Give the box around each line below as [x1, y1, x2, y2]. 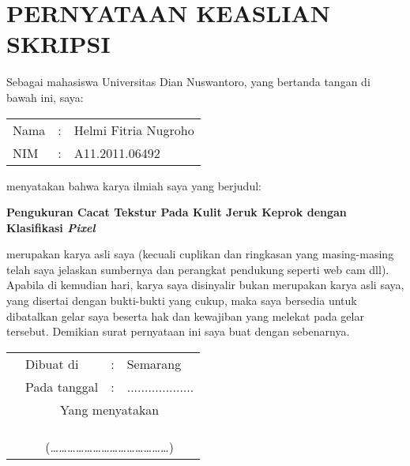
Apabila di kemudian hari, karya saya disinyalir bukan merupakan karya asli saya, [6, 276, 404, 293]
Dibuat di [25, 354, 79, 373]
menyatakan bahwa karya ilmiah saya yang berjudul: [6, 177, 261, 194]
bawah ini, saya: [6, 88, 84, 105]
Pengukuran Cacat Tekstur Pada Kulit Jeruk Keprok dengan [6, 204, 347, 220]
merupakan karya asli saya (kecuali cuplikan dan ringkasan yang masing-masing [6, 246, 394, 262]
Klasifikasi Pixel [6, 219, 96, 235]
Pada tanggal [25, 377, 99, 396]
